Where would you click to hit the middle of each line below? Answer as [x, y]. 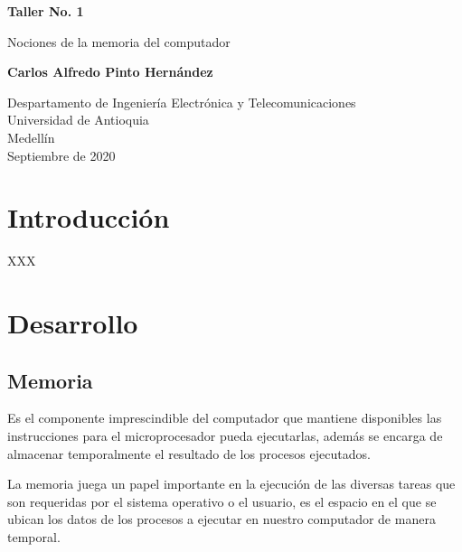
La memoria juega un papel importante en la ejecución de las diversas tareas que [231, 484]
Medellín [31, 137]
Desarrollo [73, 323]
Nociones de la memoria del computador [119, 41]
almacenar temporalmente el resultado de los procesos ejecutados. [189, 453]
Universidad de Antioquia [78, 120]
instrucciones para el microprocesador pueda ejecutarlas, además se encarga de [225, 436]
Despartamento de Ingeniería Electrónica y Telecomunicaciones [182, 102]
